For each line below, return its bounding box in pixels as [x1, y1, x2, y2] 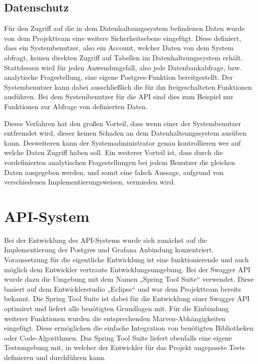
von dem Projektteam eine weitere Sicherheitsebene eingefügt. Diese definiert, [4, 32, 242, 43]
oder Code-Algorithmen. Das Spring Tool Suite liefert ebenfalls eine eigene [4, 332, 232, 343]
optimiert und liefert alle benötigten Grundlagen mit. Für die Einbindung [4, 303, 229, 313]
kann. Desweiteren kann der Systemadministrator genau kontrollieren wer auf [4, 137, 241, 148]
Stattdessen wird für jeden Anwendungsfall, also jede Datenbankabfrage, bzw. [4, 62, 242, 72]
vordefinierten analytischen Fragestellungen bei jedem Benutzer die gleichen [4, 157, 236, 167]
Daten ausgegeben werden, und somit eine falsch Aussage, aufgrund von [4, 167, 224, 177]
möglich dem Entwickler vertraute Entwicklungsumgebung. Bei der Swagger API [4, 264, 251, 274]
